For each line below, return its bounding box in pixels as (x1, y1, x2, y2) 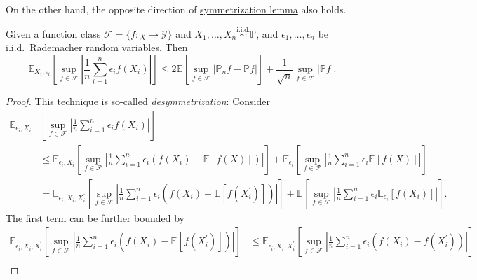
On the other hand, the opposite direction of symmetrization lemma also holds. (6, 2, 347, 16)
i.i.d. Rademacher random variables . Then (6, 40, 188, 55)
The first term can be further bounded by (6, 210, 184, 225)
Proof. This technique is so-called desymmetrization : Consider (6, 94, 270, 108)
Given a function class (6, 26, 101, 41)
